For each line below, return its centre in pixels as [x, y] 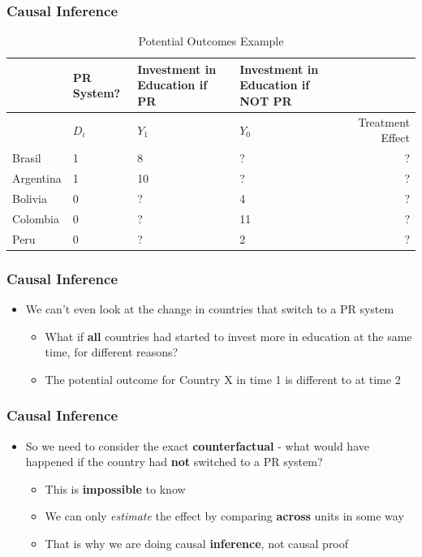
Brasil [27, 158]
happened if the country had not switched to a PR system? [174, 462]
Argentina [37, 178]
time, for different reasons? [112, 352]
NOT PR [266, 101]
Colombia [36, 218]
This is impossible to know [115, 488]
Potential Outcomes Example [211, 41]
